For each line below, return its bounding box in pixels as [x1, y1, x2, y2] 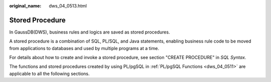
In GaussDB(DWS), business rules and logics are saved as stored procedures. [9, 29, 170, 35]
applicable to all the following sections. [9, 70, 90, 76]
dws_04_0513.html [49, 3, 87, 8]
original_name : [9, 3, 42, 8]
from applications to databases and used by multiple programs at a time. [9, 45, 159, 51]
